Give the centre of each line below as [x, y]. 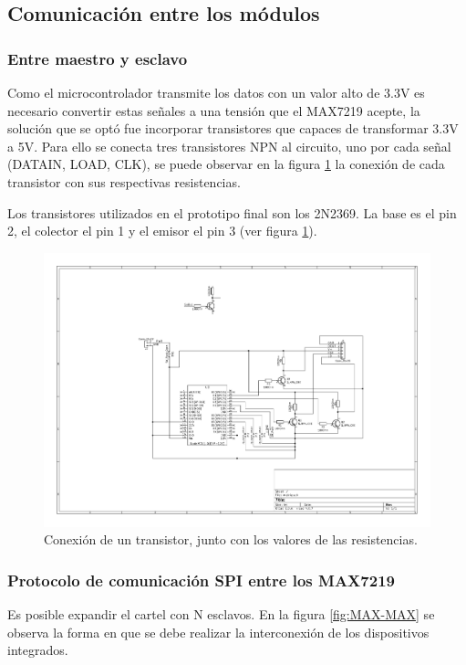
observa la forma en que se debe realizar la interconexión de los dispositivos [218, 632]
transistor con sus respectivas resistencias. [124, 181]
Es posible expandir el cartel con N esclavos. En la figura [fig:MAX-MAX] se [221, 614]
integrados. [38, 650]
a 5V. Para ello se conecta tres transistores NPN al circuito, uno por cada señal [229, 146]
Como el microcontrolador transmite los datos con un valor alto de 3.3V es [216, 92]
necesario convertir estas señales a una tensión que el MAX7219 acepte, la [214, 110]
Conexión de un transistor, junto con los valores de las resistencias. [231, 539]
